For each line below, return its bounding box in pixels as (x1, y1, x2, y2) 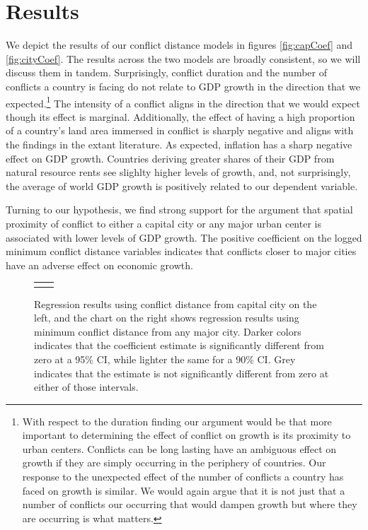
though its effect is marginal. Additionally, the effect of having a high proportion (6, 109, 355, 124)
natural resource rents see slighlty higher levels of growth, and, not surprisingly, (6, 165, 351, 179)
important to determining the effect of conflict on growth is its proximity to (22, 428, 351, 442)
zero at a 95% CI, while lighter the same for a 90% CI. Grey (34, 351, 296, 366)
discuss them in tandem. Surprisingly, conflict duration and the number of (6, 65, 327, 80)
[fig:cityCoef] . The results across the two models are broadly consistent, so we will (6, 51, 361, 66)
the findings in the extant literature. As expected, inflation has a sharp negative (6, 136, 352, 151)
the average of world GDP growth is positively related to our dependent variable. (6, 178, 358, 193)
